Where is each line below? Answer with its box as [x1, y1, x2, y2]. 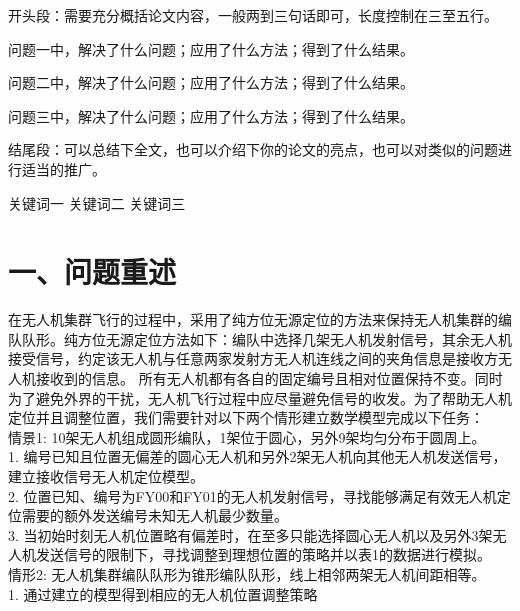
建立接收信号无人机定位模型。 [8, 466, 204, 487]
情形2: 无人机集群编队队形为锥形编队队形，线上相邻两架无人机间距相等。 [8, 564, 486, 584]
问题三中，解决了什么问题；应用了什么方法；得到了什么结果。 [8, 105, 414, 126]
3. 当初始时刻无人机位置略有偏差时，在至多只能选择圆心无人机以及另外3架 [8, 524, 493, 545]
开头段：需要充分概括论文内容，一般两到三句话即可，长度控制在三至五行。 [8, 5, 498, 25]
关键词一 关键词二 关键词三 [8, 192, 186, 213]
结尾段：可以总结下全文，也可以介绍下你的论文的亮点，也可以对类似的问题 [8, 139, 498, 160]
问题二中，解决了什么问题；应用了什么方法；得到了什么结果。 [8, 72, 414, 93]
